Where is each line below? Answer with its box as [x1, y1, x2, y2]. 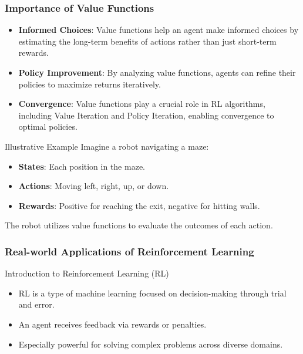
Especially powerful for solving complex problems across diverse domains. [18, 338, 283, 350]
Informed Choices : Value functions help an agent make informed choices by [18, 23, 299, 36]
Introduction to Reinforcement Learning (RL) [5, 267, 169, 279]
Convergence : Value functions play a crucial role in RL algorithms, [18, 97, 265, 110]
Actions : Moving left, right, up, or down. [18, 180, 169, 192]
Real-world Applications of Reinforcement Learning [5, 244, 254, 258]
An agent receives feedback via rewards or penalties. [18, 318, 207, 330]
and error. [18, 298, 55, 311]
